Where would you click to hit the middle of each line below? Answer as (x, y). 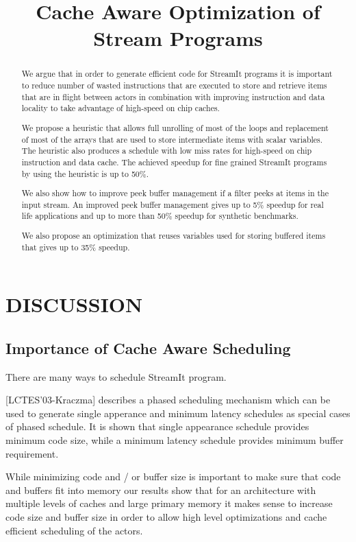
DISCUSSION (74, 304)
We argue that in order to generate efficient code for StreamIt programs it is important (177, 74)
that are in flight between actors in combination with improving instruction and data (173, 96)
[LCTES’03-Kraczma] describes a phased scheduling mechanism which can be (168, 400)
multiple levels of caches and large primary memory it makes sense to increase (169, 503)
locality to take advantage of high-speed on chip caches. (120, 108)
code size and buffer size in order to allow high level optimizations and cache (166, 516)
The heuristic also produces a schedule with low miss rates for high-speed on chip (167, 151)
